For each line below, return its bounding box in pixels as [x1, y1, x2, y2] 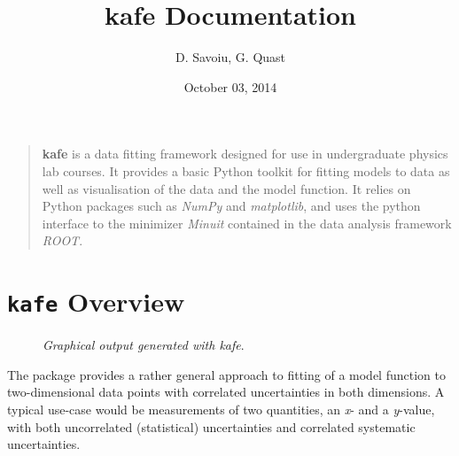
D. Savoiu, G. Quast [175, 48, 286, 66]
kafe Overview [7, 283, 185, 320]
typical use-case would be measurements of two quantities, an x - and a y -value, [7, 399, 435, 418]
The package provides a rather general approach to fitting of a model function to [7, 365, 446, 383]
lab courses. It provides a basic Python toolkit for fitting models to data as [42, 161, 450, 180]
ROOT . [42, 231, 83, 250]
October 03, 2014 [183, 77, 277, 96]
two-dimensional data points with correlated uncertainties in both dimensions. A [7, 383, 445, 401]
